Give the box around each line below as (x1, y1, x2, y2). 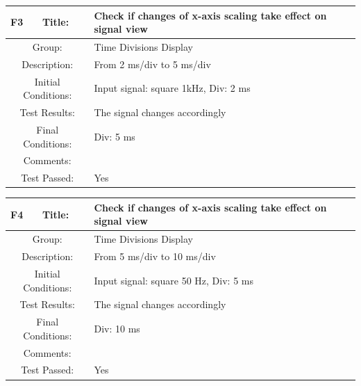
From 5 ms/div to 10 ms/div (94, 249, 216, 264)
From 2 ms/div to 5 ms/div (94, 56, 211, 71)
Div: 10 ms (94, 321, 140, 335)
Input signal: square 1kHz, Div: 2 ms (94, 81, 251, 95)
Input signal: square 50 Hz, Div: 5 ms (94, 273, 253, 287)
